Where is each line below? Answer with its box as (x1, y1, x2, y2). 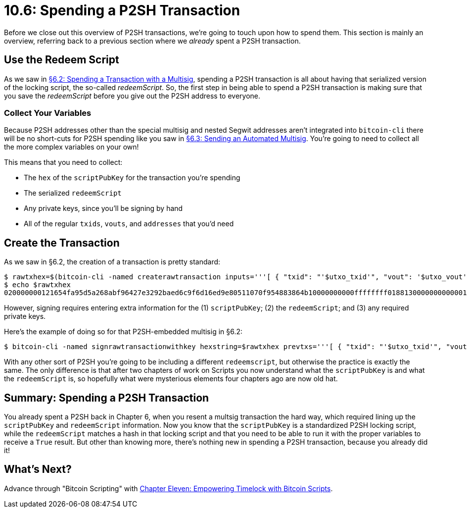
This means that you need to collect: (4, 158, 123, 167)
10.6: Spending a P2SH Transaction (4, 2, 240, 19)
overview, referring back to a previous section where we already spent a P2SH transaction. (4, 36, 301, 45)
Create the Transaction (4, 236, 120, 249)
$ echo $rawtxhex (4, 281, 71, 289)
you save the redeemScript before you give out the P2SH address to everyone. (4, 91, 261, 100)
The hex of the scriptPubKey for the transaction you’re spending (24, 173, 240, 182)
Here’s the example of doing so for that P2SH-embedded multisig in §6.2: (4, 327, 243, 336)
